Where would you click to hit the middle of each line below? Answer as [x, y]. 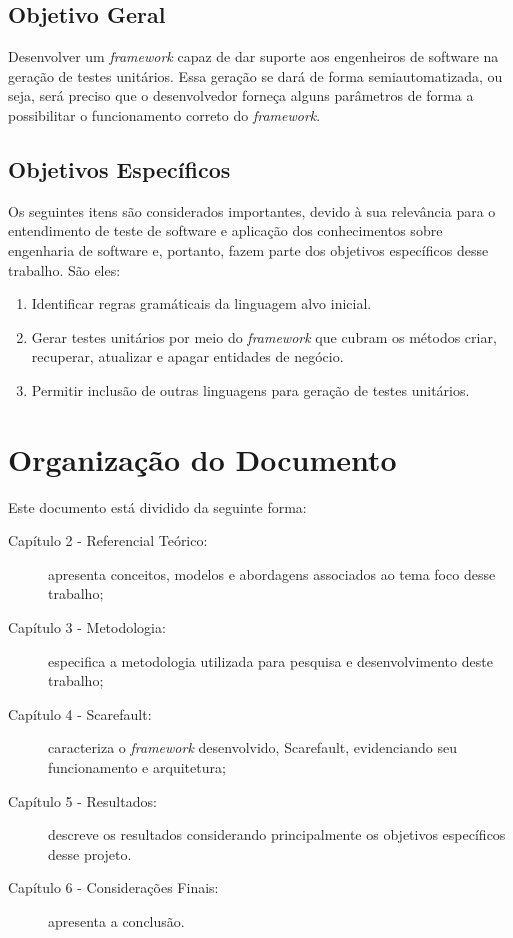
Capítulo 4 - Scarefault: [80, 713]
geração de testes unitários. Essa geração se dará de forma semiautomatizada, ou [255, 75]
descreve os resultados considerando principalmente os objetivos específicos [277, 834]
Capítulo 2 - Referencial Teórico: [108, 540]
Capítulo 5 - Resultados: [82, 800]
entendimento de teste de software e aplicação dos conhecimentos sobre [225, 230]
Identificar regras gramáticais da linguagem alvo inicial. [201, 303]
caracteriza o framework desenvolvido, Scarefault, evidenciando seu [252, 747]
